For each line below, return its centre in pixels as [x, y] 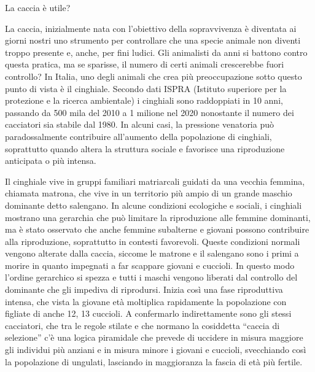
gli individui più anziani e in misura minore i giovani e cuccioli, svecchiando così [156, 350]
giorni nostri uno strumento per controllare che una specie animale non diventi [153, 40]
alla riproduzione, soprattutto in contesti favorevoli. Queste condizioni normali [153, 241]
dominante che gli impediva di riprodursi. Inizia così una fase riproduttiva [144, 289]
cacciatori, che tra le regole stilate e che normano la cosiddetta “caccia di [142, 325]
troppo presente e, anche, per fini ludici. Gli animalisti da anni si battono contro [156, 52]
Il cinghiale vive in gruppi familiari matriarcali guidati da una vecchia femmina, [155, 181]
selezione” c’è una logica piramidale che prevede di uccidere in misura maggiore [154, 337]
